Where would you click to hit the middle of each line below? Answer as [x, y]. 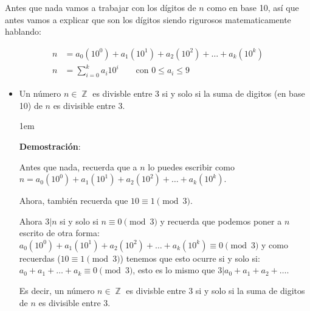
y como [275, 244]
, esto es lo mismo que [174, 270]
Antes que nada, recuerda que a [78, 166]
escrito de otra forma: [59, 233]
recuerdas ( [40, 258]
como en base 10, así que [253, 7]
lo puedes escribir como [191, 166]
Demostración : [50, 146]
